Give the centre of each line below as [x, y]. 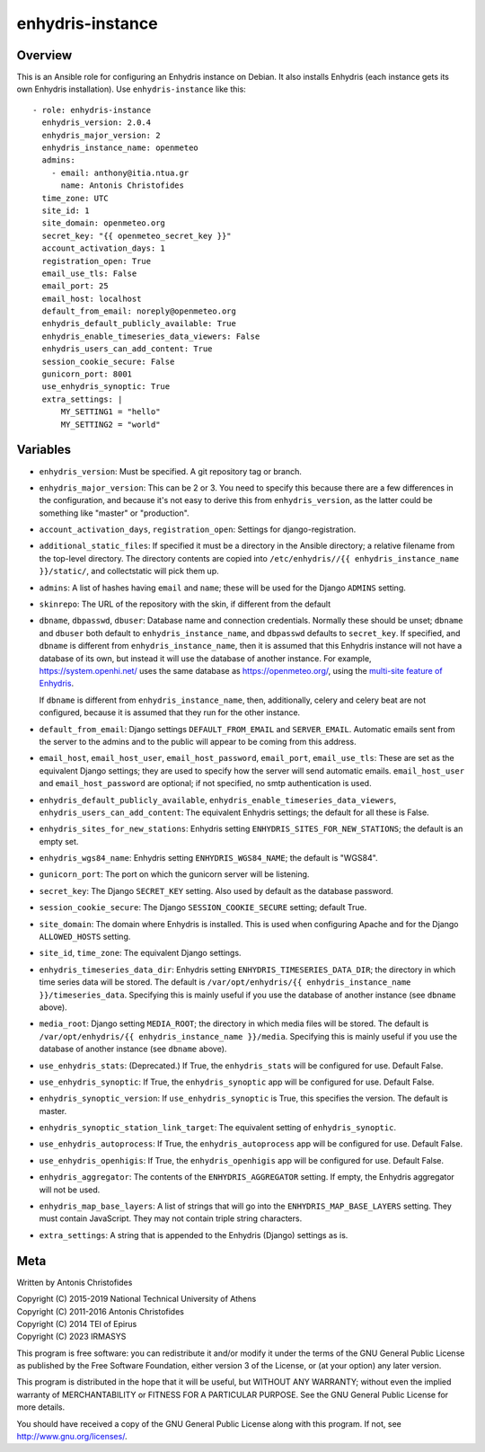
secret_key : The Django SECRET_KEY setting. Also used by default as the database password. [216, 890]
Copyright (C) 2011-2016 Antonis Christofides [100, 1311]
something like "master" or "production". [114, 513]
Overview [44, 55]
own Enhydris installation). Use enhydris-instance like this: [131, 89]
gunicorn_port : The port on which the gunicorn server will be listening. [174, 874]
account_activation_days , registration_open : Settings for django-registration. [198, 529]
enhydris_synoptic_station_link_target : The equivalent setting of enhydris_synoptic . [218, 1128]
